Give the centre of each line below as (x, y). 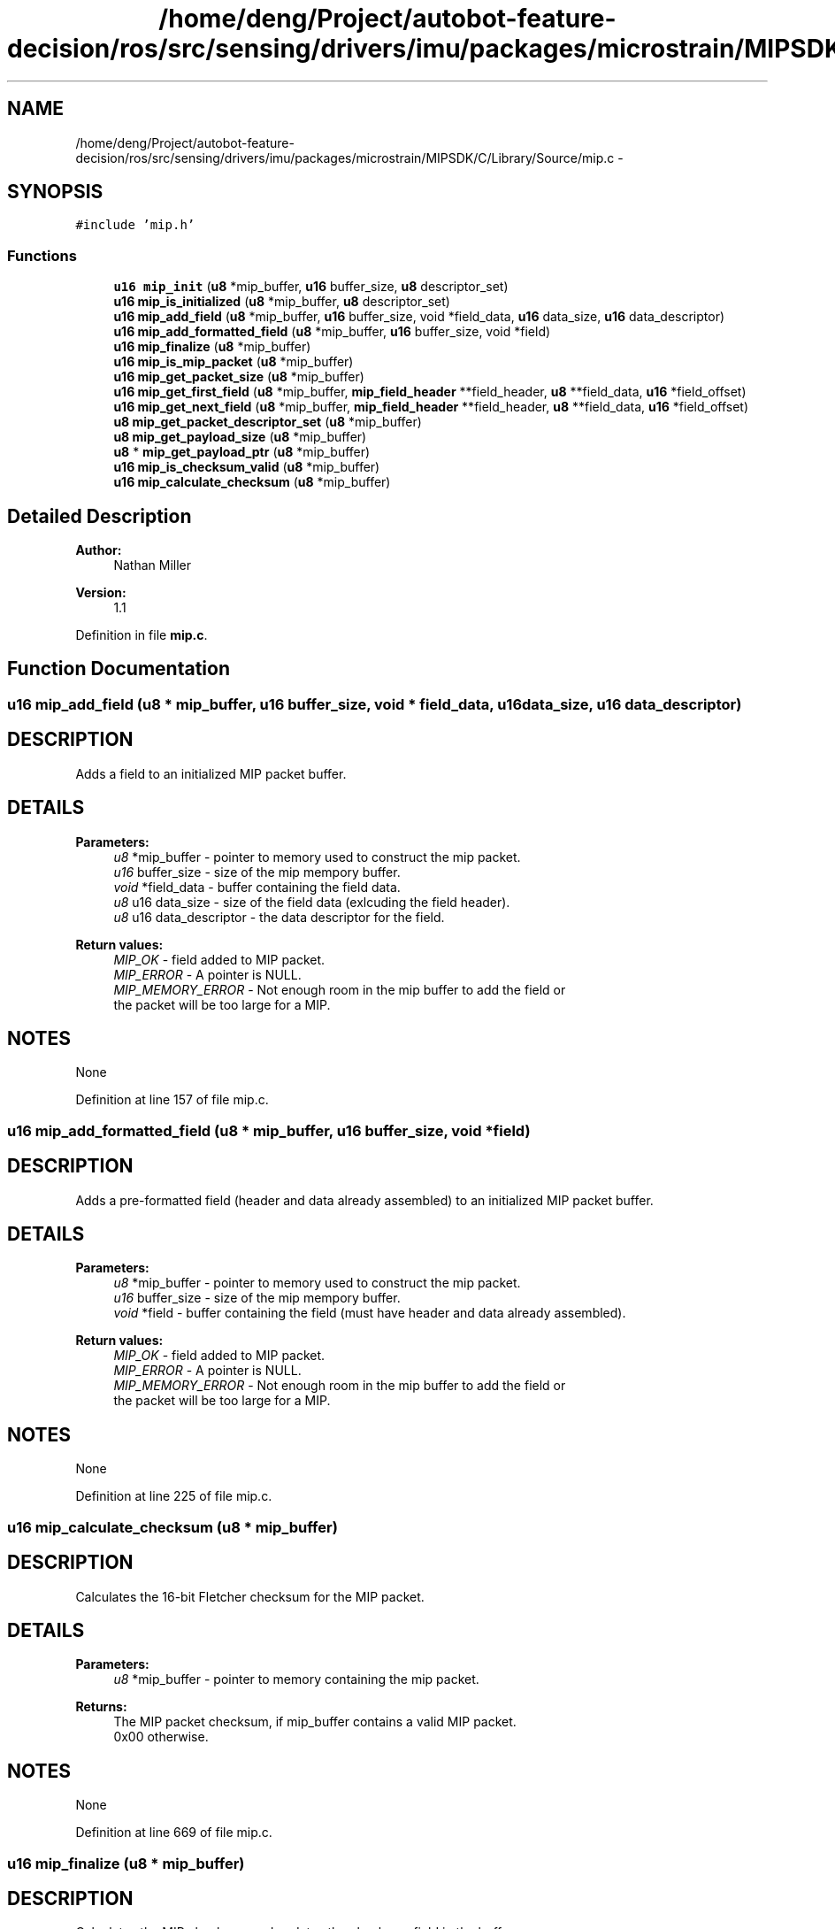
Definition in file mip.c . (142, 635)
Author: (99, 550)
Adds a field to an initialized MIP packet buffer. (211, 773)
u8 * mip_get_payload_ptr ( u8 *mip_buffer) (242, 452)
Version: (101, 593)
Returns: (101, 1707)
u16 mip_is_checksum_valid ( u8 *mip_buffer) (247, 467)
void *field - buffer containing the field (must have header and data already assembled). (370, 1313)
